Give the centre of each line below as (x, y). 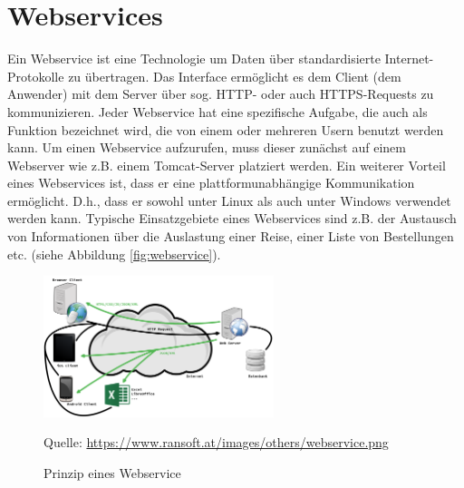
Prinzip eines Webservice (112, 472)
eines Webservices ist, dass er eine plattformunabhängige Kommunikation (211, 183)
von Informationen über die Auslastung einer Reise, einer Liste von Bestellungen (231, 236)
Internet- (409, 59)
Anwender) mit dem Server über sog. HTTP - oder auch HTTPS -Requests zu (221, 94)
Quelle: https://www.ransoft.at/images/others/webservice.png (216, 442)
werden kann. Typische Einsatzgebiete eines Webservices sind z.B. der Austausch (232, 218)
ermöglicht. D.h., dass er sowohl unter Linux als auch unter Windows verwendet (229, 200)
